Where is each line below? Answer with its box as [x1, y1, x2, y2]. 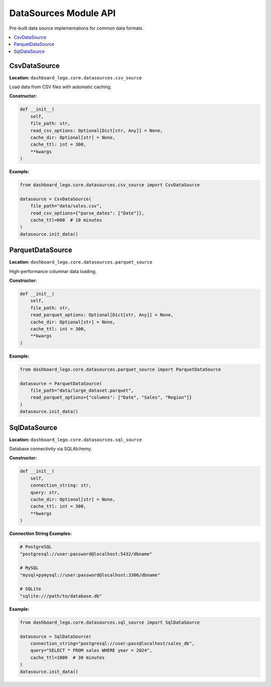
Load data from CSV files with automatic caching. [9, 84, 112, 90]
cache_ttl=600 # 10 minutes [30, 217, 102, 223]
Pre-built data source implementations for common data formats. [9, 25, 144, 31]
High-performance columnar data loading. [9, 268, 97, 274]
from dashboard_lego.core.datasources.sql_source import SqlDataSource [20, 619, 200, 625]
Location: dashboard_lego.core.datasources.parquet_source [9, 259, 153, 265]
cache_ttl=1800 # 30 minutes [30, 654, 105, 660]
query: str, [30, 490, 60, 495]
